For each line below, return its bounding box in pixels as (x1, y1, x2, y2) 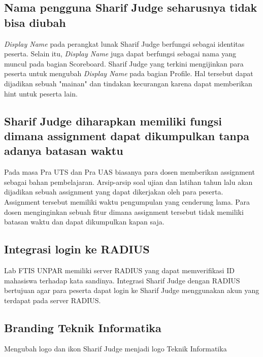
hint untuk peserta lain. (4, 88, 78, 99)
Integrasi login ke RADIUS (4, 241, 150, 257)
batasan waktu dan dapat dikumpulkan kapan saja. (4, 216, 165, 227)
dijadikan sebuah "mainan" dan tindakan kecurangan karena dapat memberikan (4, 78, 252, 88)
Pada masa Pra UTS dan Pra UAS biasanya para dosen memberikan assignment (4, 167, 255, 177)
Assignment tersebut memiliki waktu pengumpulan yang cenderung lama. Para (4, 196, 250, 207)
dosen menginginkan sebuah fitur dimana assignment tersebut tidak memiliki (4, 206, 244, 217)
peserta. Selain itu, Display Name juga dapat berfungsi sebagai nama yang (4, 48, 237, 59)
